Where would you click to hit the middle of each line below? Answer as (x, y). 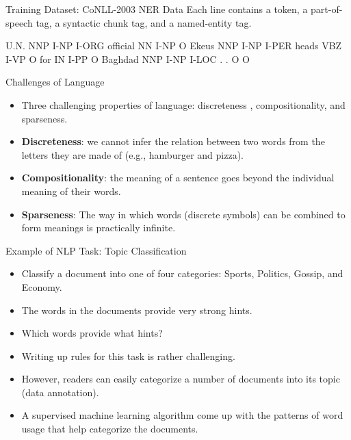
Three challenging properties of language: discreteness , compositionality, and (183, 104)
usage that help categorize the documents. (110, 429)
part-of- (327, 9)
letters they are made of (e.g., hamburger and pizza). (132, 154)
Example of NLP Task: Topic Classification (96, 250)
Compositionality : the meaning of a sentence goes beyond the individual (178, 178)
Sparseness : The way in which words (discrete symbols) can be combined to (183, 214)
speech (19, 22)
